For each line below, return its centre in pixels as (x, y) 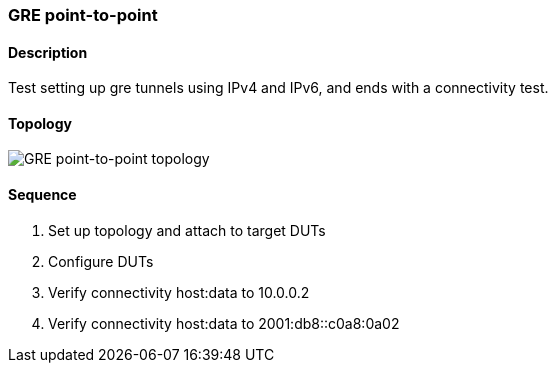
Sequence (42, 195)
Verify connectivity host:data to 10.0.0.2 (179, 292)
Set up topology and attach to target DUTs (187, 230)
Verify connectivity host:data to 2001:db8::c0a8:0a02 (224, 323)
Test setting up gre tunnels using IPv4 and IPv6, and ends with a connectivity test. (278, 88)
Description (48, 52)
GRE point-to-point (83, 15)
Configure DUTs (101, 261)
